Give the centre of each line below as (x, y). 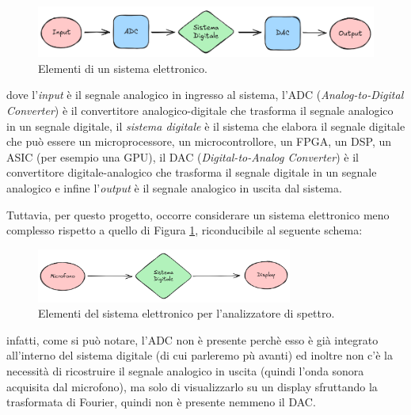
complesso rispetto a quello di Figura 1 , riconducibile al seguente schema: (185, 230)
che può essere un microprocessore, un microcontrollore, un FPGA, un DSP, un (199, 141)
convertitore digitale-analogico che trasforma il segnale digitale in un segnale (192, 172)
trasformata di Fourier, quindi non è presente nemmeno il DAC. (161, 402)
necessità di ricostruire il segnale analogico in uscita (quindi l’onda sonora (185, 371)
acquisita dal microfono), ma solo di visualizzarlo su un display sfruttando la (192, 386)
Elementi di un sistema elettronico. (123, 68)
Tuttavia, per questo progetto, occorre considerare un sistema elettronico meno (198, 214)
